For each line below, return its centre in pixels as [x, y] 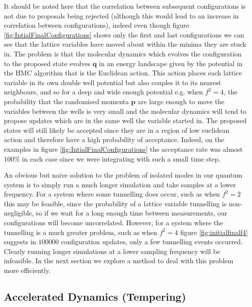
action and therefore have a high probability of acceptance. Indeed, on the [114, 139]
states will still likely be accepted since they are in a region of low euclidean [117, 130]
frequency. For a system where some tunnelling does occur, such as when [112, 194]
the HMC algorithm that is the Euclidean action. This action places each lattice [123, 73]
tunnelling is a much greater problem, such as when [81, 232]
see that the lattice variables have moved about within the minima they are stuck [125, 44]
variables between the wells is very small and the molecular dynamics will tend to [125, 111]
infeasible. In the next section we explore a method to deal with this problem [119, 261]
